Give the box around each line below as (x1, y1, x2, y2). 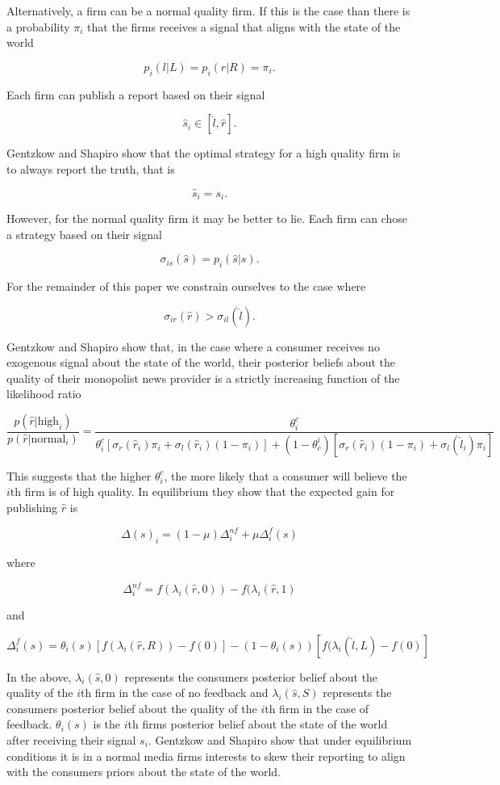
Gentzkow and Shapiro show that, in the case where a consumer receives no (6, 338, 380, 355)
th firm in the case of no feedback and (80, 684, 269, 701)
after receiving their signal (6, 732, 136, 748)
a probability (6, 18, 70, 35)
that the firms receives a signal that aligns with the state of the (87, 18, 401, 35)
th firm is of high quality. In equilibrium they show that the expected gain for (10, 483, 395, 500)
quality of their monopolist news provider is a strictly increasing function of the (6, 369, 400, 386)
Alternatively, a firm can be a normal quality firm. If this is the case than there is (6, 2, 410, 19)
